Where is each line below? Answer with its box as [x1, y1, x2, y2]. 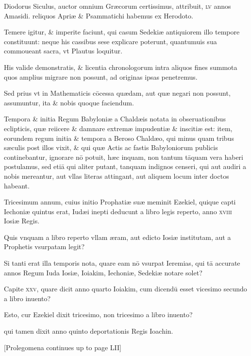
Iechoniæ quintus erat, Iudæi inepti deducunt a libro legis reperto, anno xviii [4, 206, 232, 216]
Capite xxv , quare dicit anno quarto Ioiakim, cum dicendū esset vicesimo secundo [4, 284, 247, 294]
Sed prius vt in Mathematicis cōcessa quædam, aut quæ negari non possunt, [4, 88, 231, 98]
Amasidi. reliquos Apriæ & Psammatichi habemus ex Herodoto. [4, 10, 193, 20]
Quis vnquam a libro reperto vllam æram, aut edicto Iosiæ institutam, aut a [4, 232, 231, 242]
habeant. [4, 180, 30, 190]
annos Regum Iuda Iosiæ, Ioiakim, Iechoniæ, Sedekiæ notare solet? [4, 267, 202, 277]
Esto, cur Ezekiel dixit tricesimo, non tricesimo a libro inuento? [4, 309, 193, 320]
